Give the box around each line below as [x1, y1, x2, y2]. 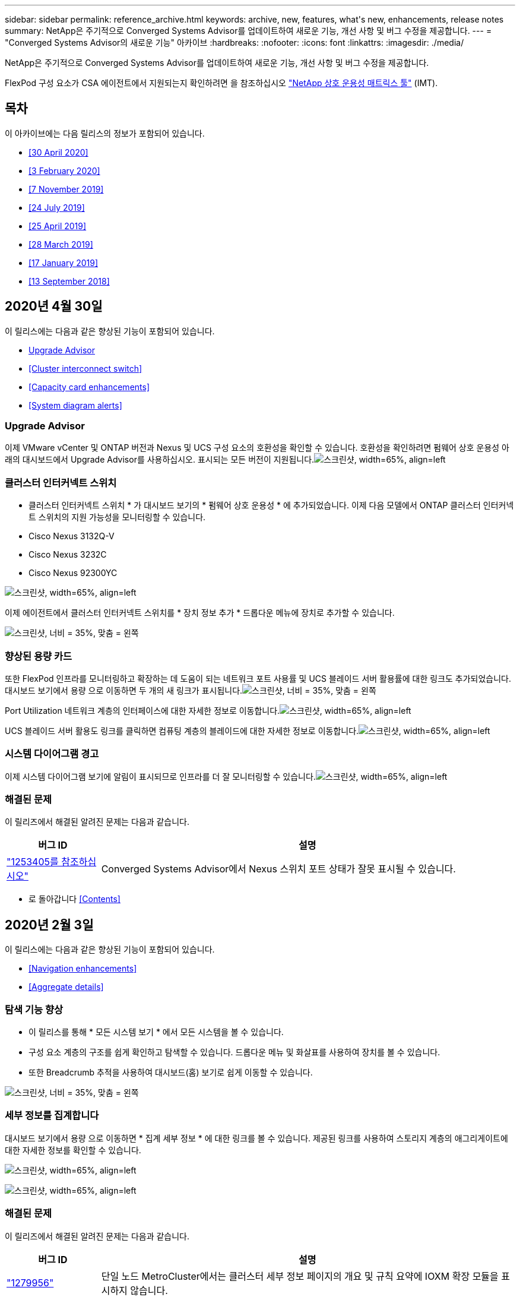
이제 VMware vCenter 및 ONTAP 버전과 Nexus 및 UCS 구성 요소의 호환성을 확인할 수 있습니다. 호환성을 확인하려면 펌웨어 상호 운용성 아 [5, 442, 510, 453]
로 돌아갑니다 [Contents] [28, 894, 121, 904]
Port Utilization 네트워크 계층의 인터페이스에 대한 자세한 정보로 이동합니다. [5, 705, 280, 716]
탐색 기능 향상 [5, 1003, 64, 1016]
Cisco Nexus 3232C [28, 549, 107, 560]
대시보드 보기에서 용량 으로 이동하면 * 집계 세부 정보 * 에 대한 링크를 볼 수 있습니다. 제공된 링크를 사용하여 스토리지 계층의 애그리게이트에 [5, 1132, 508, 1143]
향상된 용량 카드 [5, 650, 72, 662]
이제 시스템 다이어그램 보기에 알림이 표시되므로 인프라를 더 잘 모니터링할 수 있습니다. [5, 771, 316, 782]
